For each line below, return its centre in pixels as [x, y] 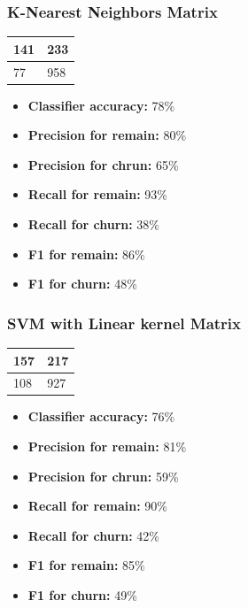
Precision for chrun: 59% [103, 476]
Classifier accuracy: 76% [101, 416]
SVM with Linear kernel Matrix [124, 323]
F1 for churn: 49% [82, 595]
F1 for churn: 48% [82, 284]
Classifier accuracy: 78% [101, 105]
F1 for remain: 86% [86, 254]
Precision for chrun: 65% [103, 164]
